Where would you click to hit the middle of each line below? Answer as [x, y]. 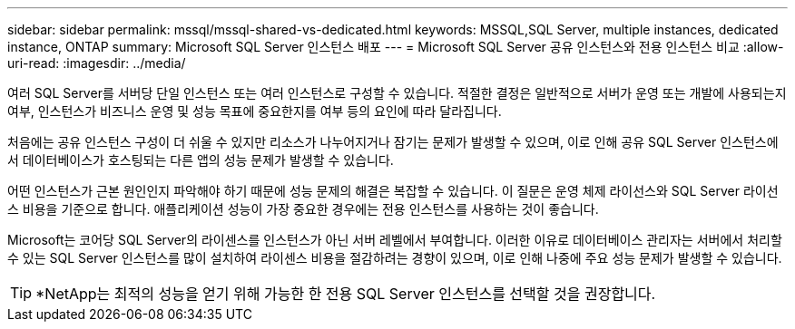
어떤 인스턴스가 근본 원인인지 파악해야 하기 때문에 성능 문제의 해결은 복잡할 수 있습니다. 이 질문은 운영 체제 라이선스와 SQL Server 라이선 [393, 191]
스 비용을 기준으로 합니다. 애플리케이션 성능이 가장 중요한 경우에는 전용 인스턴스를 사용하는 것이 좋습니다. [303, 209]
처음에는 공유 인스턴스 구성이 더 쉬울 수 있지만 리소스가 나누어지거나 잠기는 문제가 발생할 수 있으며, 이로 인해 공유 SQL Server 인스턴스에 [393, 142]
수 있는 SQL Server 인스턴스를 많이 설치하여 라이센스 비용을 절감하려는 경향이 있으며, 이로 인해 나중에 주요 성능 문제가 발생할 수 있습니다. [395, 258]
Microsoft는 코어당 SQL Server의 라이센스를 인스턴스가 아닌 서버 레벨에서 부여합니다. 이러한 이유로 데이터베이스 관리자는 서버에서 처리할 [395, 240]
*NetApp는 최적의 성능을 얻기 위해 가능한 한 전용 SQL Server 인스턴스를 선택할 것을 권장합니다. [346, 294]
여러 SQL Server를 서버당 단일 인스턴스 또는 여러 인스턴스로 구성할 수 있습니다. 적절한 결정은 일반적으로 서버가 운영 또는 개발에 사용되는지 [397, 93]
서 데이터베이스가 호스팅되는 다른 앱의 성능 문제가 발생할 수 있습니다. [201, 160]
